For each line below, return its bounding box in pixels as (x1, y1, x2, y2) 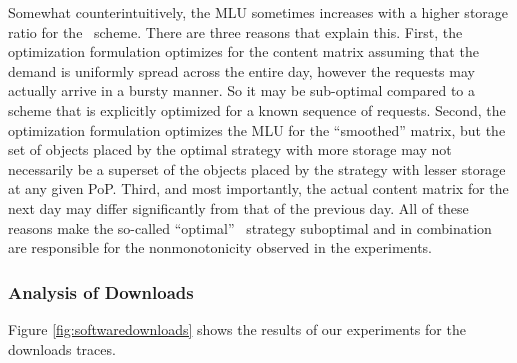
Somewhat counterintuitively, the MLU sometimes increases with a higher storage (8, 2, 509, 22)
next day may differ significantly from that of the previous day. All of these (8, 197, 469, 218)
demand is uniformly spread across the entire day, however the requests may (8, 60, 475, 81)
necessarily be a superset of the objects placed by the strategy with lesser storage (8, 158, 506, 179)
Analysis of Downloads (8, 279, 194, 304)
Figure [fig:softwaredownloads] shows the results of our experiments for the (8, 318, 466, 339)
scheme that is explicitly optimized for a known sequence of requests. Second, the (8, 99, 506, 120)
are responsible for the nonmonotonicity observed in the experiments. (8, 237, 433, 258)
